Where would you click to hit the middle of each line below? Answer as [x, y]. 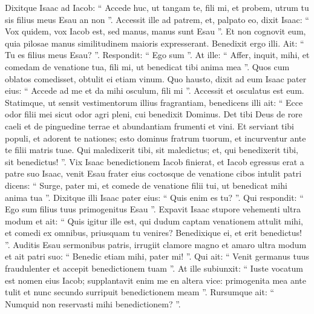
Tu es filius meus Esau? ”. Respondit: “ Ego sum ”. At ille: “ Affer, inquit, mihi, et [157, 55]
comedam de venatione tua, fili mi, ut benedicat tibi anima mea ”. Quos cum [147, 66]
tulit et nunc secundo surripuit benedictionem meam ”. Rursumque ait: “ [140, 292]
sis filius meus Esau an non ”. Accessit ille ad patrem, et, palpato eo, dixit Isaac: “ [157, 19]
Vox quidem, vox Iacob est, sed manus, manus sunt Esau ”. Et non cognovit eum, [155, 31]
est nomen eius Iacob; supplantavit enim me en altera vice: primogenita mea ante [156, 280]
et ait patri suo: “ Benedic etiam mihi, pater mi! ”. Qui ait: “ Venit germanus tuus [157, 256]
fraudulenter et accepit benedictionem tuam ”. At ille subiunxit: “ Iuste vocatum [154, 268]
